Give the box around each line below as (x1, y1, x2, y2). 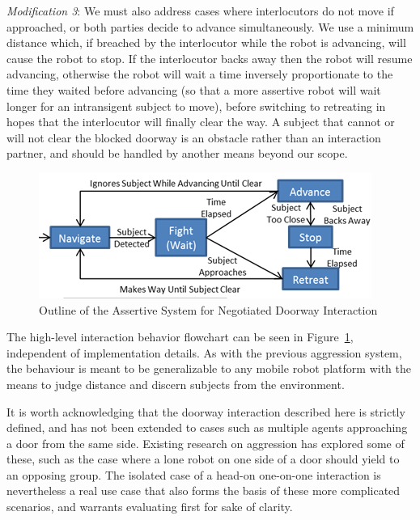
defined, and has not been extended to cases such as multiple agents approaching (6, 419, 408, 436)
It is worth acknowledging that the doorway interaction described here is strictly (6, 403, 405, 420)
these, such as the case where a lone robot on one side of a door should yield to (6, 450, 400, 467)
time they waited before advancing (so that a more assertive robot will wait (6, 81, 381, 98)
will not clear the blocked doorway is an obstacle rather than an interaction (6, 129, 381, 146)
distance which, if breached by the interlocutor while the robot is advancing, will (6, 34, 406, 51)
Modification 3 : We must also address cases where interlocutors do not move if (6, 2, 394, 19)
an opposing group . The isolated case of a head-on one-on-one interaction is (6, 466, 381, 483)
